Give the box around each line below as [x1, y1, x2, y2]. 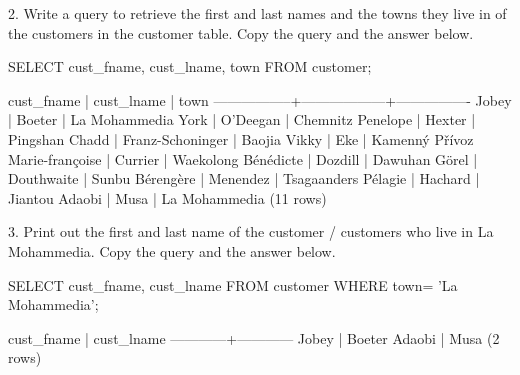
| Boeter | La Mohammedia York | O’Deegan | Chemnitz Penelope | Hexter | [8, 109, 476, 130]
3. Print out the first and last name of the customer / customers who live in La [8, 221, 494, 242]
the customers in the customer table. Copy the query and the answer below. [8, 22, 474, 43]
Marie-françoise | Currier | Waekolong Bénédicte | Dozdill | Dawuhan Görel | [8, 148, 478, 169]
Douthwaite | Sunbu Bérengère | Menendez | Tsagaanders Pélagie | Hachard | [8, 168, 480, 189]
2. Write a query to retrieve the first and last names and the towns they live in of [8, 3, 507, 23]
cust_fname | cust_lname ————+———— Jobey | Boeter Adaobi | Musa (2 [8, 327, 500, 348]
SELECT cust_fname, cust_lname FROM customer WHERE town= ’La [8, 274, 458, 295]
